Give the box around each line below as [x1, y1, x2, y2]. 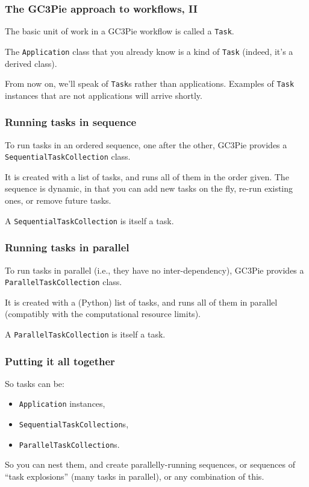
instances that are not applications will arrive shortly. [5, 89, 202, 101]
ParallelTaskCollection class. [5, 275, 122, 288]
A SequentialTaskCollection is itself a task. [5, 214, 174, 227]
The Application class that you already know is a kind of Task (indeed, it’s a [5, 45, 293, 57]
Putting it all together [5, 353, 115, 368]
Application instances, [19, 397, 105, 410]
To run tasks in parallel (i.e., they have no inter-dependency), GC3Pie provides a [5, 263, 304, 276]
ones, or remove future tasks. [5, 194, 111, 207]
